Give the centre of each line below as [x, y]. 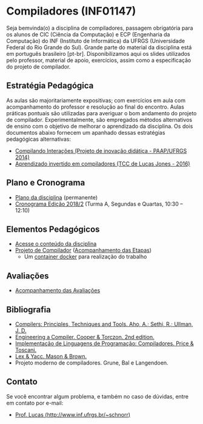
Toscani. [26, 350]
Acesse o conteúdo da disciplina [56, 244]
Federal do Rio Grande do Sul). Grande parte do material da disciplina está [99, 47]
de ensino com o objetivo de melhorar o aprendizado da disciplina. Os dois [100, 126]
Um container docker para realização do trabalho [85, 257]
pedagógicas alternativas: [39, 139]
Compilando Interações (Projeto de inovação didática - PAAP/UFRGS [101, 150]
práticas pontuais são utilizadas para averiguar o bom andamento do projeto [101, 113]
